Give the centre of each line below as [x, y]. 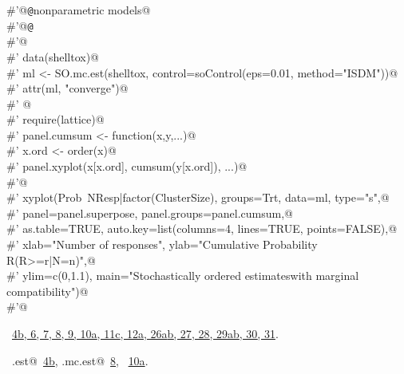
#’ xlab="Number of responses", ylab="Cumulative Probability [162, 244]
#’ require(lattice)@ [55, 119]
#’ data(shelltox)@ [53, 56]
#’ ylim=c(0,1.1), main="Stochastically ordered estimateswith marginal [183, 276]
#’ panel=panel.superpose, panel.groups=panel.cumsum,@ [150, 213]
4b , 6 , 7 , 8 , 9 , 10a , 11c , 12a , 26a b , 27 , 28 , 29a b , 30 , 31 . [145, 333]
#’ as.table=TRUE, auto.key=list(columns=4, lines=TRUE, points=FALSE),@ [202, 228]
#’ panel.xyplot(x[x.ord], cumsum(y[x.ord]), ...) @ [127, 166]
